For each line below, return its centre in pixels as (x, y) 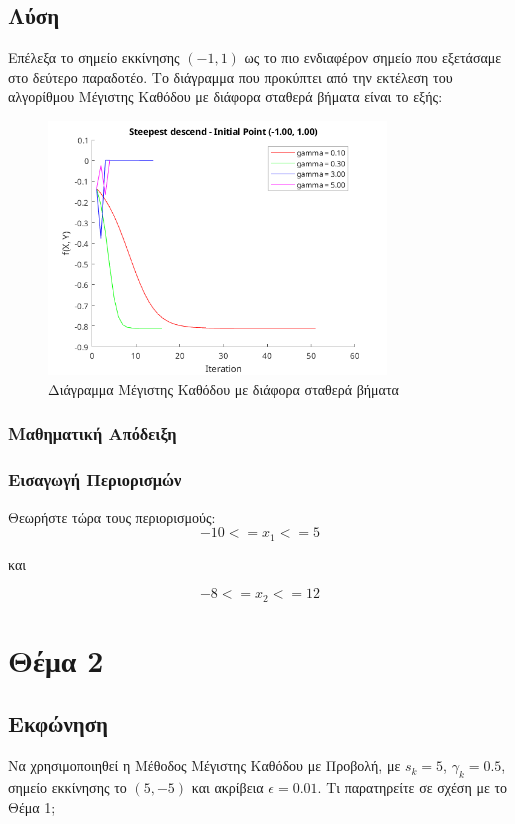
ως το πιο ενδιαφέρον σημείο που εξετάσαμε (373, 57)
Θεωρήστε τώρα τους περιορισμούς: (112, 516)
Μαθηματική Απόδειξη (92, 433)
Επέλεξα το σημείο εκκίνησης (94, 57)
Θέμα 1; (32, 806)
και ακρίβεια (227, 787)
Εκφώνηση (58, 723)
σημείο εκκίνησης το (67, 787)
